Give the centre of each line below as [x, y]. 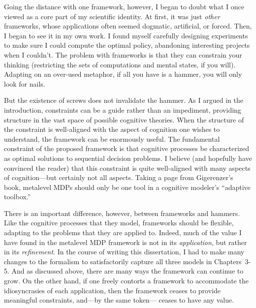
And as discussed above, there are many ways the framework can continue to [128, 271]
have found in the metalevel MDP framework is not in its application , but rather [126, 242]
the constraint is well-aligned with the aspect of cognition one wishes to [112, 129]
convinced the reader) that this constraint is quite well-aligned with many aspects [127, 168]
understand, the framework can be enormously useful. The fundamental [112, 139]
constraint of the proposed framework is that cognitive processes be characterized [127, 148]
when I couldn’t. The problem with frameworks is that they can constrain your [123, 54]
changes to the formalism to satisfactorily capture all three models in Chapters [123, 261]
